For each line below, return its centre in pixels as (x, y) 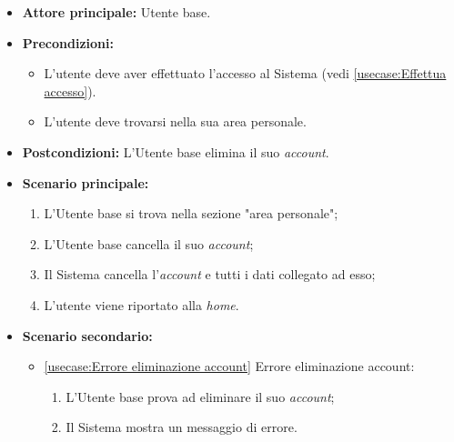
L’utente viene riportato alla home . (141, 304)
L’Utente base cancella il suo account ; (149, 243)
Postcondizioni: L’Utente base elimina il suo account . (176, 151)
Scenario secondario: (87, 335)
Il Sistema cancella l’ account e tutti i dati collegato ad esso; (210, 274)
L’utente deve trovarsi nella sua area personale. (175, 121)
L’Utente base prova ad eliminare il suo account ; (200, 396)
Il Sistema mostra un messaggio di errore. (182, 427)
